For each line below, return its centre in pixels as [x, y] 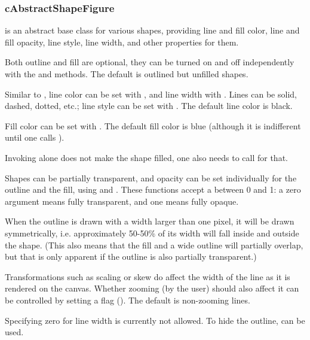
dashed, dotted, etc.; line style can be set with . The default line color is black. [149, 106]
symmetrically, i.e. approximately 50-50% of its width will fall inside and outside [152, 233]
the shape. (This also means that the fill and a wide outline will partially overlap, [154, 245]
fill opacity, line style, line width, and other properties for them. [122, 42]
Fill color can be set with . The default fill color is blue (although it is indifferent [153, 125]
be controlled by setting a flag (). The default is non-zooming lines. [128, 300]
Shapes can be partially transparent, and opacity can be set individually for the [151, 177]
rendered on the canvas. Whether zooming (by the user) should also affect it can [152, 288]
